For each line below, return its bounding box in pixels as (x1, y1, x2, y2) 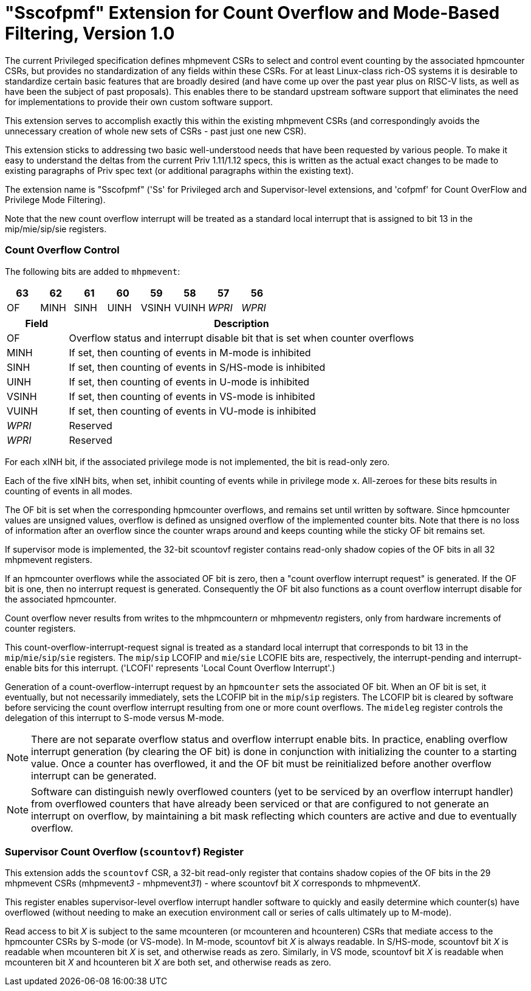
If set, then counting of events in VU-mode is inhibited (69, 404, 317, 417)
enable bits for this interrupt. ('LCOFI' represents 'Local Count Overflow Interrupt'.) (5, 662, 335, 673)
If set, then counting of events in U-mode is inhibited (69, 375, 310, 388)
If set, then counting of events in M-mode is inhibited (69, 346, 311, 359)
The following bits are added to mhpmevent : (5, 266, 180, 277)
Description (214, 317, 269, 330)
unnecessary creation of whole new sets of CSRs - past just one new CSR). (5, 125, 307, 136)
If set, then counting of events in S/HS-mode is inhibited (69, 361, 326, 373)
